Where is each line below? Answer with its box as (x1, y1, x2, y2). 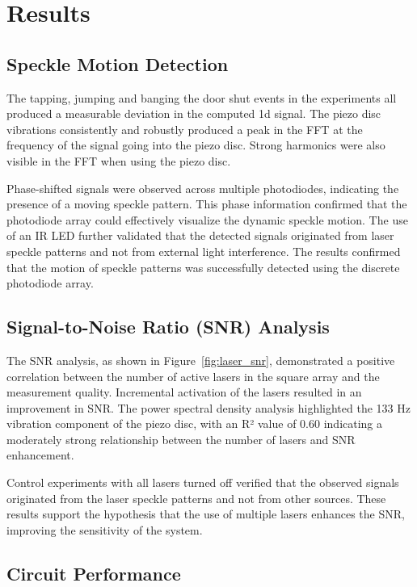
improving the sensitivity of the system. (6, 521, 203, 538)
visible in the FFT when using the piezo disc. (6, 152, 231, 169)
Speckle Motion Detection (6, 51, 229, 76)
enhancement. (6, 447, 74, 463)
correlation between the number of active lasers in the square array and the (6, 367, 380, 384)
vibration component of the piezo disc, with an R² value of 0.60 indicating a (6, 415, 383, 432)
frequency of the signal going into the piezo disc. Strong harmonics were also (6, 136, 385, 153)
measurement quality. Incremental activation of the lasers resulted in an (6, 384, 362, 400)
